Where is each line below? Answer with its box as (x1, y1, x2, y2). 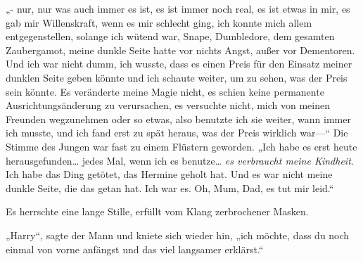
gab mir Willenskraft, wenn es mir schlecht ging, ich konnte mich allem (6, 15, 312, 30)
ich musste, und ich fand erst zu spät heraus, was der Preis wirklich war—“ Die (6, 125, 348, 140)
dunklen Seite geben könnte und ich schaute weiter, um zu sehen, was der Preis (6, 70, 348, 84)
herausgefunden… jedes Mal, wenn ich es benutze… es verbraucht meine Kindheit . (6, 153, 354, 167)
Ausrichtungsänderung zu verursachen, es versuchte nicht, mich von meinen (6, 98, 331, 113)
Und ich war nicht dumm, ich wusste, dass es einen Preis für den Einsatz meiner (6, 56, 352, 71)
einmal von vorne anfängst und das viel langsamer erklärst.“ (6, 241, 264, 256)
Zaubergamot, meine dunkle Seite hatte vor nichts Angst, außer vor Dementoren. (6, 42, 355, 57)
